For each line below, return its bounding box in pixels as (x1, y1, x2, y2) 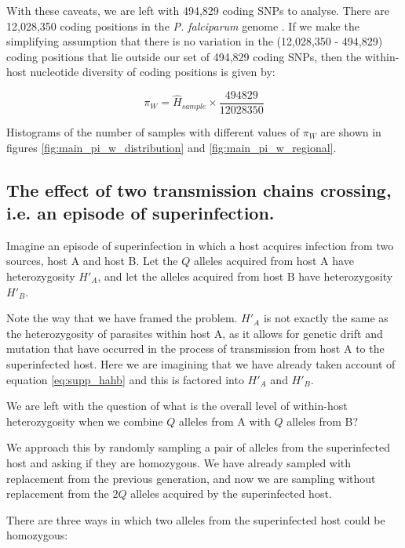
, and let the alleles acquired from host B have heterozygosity (97, 268, 393, 284)
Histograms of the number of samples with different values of (6, 124, 300, 140)
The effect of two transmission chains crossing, (6, 177, 392, 201)
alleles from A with (178, 412, 271, 429)
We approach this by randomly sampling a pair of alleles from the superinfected (6, 439, 390, 455)
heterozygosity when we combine (6, 412, 163, 429)
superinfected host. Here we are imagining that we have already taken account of (6, 355, 396, 372)
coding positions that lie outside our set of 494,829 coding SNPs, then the (6, 48, 362, 64)
